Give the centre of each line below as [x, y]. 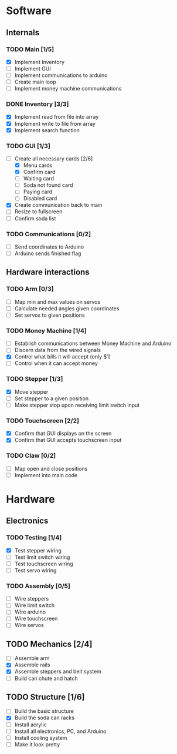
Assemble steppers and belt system [58, 672]
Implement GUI [33, 68]
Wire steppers [32, 599]
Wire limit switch [35, 605]
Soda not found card [48, 185]
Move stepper [31, 391]
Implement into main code [46, 475]
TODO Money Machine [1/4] [46, 330]
